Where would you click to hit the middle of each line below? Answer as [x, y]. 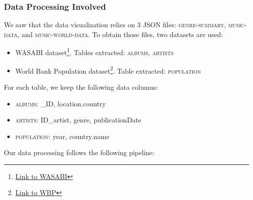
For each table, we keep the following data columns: [81, 87]
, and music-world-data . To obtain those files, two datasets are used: [120, 34]
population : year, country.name [62, 136]
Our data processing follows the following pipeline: [79, 152]
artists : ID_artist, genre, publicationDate [78, 120]
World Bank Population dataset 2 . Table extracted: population [108, 70]
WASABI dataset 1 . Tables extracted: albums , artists [94, 52]
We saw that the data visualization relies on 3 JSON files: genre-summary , [115, 25]
